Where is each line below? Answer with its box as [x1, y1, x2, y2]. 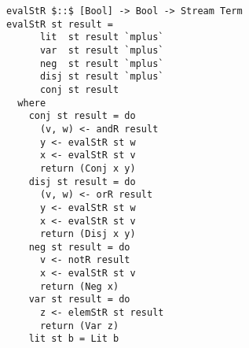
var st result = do [28, 294, 130, 305]
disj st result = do [28, 176, 136, 187]
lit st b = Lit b [28, 333, 119, 345]
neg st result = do [28, 241, 130, 253]
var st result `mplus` [39, 44, 164, 56]
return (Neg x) [39, 280, 119, 292]
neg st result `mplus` [39, 57, 164, 69]
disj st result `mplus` [39, 71, 164, 83]
